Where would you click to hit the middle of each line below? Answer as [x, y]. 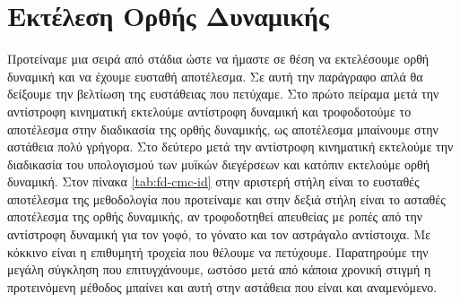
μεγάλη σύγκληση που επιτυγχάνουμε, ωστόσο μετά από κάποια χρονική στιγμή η [219, 269]
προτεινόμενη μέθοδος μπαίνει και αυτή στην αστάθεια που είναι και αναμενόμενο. [222, 286]
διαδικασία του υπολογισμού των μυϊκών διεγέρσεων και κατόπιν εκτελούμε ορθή [218, 164]
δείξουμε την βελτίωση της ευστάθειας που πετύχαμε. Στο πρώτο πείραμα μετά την [223, 94]
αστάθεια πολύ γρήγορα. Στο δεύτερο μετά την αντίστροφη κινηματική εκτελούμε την [230, 147]
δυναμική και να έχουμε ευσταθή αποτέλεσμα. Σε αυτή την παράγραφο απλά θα [215, 76]
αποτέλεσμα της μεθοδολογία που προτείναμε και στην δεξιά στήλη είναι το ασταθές [226, 198]
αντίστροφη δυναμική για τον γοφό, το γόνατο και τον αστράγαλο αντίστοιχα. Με [219, 234]
